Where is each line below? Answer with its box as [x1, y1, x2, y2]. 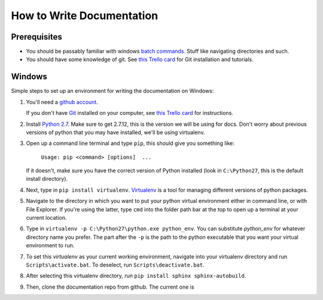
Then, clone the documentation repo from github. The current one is [26, 283, 194, 290]
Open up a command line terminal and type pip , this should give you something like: [26, 140, 234, 147]
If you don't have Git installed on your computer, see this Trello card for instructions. [26, 110, 233, 117]
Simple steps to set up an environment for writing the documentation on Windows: [11, 87, 214, 95]
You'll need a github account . [26, 98, 98, 105]
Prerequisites [11, 32, 62, 42]
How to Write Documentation [11, 9, 159, 22]
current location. [26, 214, 67, 222]
